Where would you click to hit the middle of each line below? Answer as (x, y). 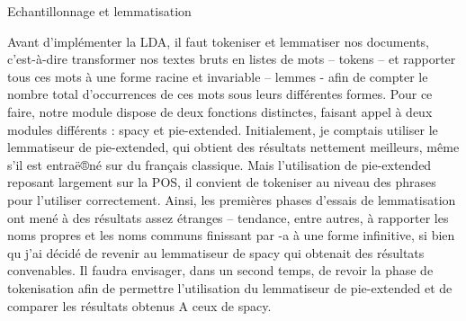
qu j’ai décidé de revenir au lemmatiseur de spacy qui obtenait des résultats (216, 252)
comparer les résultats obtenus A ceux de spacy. (139, 305)
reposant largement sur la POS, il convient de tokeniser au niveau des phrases (222, 182)
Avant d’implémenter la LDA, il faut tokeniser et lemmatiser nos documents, (218, 41)
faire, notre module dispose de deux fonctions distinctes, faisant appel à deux (220, 111)
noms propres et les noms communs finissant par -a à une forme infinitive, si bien (231, 235)
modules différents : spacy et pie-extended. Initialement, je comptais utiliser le (223, 129)
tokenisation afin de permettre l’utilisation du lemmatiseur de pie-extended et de (230, 287)
